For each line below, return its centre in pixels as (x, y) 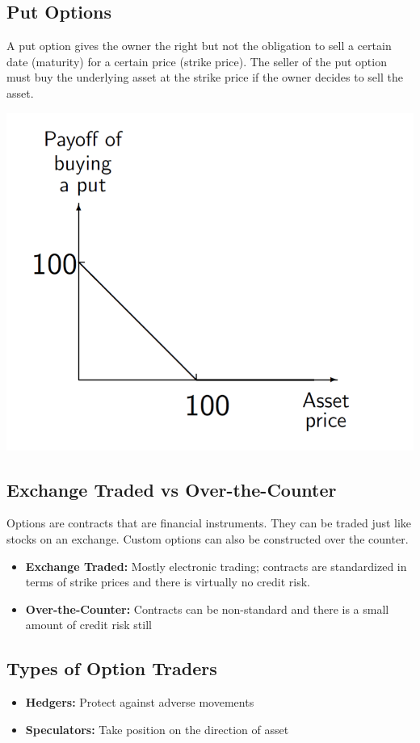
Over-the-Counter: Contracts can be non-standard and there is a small (207, 609)
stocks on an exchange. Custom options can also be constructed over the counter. (208, 539)
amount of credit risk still (88, 625)
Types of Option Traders (112, 668)
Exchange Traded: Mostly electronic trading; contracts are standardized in (216, 566)
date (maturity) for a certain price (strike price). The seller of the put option (197, 61)
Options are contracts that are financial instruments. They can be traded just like (209, 523)
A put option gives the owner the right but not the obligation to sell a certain (199, 46)
